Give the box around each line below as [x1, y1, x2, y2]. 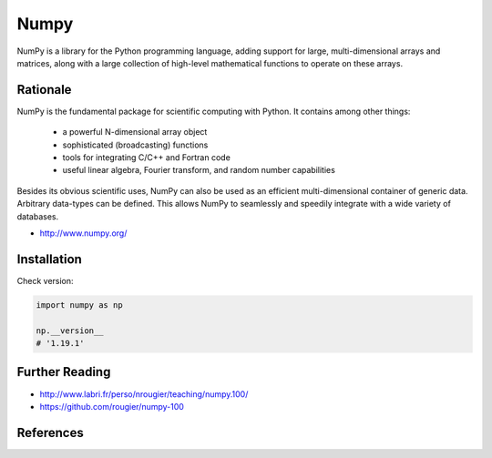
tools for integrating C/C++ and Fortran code [62, 152, 231, 163]
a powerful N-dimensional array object [62, 127, 208, 137]
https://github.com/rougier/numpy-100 [39, 401, 184, 412]
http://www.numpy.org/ [39, 228, 128, 239]
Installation [16, 251, 82, 267]
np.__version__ [36, 325, 104, 336]
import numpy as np [36, 300, 123, 310]
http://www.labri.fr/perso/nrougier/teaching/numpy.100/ [39, 388, 249, 400]
